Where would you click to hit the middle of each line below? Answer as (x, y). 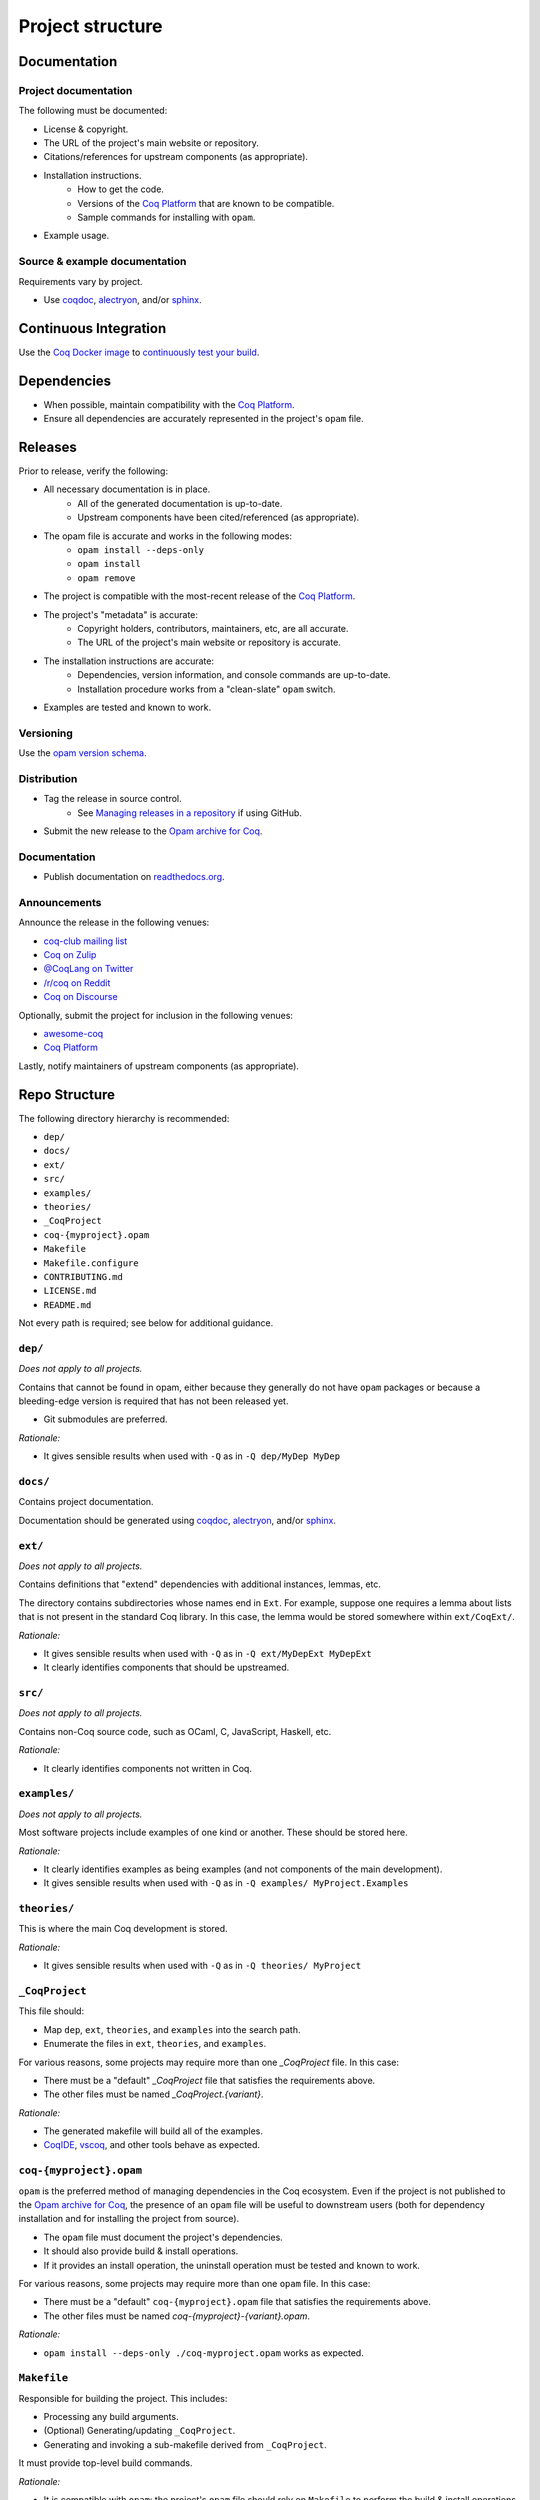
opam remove (106, 578)
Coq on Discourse (81, 997)
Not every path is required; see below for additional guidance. (146, 1323)
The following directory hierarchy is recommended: (124, 1118)
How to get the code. (121, 189)
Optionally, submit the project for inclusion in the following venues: (156, 1015)
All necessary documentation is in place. (127, 489)
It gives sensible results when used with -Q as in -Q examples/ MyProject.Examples (226, 1883)
